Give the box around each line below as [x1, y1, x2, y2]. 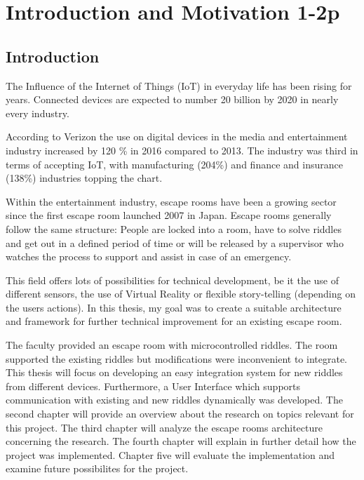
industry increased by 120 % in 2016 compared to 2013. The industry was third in [6, 142, 358, 157]
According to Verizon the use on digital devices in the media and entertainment [6, 129, 348, 144]
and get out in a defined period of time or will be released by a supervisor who [6, 235, 344, 250]
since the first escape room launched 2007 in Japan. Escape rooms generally [6, 208, 332, 222]
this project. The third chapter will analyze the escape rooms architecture [6, 420, 323, 434]
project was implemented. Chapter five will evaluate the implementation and [6, 447, 335, 462]
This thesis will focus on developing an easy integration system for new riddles [6, 365, 343, 380]
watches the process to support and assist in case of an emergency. [6, 249, 292, 264]
